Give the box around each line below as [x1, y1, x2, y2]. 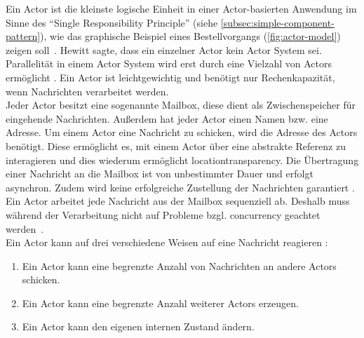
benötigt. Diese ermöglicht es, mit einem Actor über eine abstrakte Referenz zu [6, 138, 346, 153]
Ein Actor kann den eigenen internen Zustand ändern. [22, 319, 255, 334]
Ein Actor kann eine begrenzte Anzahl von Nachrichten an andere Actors [22, 258, 337, 273]
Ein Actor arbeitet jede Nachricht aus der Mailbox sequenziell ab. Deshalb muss [6, 194, 350, 208]
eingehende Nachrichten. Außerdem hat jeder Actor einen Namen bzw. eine [6, 111, 328, 126]
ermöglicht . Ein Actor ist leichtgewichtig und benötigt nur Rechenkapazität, [6, 69, 335, 84]
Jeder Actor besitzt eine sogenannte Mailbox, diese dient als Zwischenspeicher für [6, 97, 356, 112]
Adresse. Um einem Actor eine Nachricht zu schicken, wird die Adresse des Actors [6, 125, 358, 140]
